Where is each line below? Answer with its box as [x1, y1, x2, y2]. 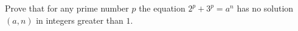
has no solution [237, 2, 294, 14]
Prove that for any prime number [5, 2, 129, 14]
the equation [139, 2, 185, 14]
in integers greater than [36, 13, 123, 26]
